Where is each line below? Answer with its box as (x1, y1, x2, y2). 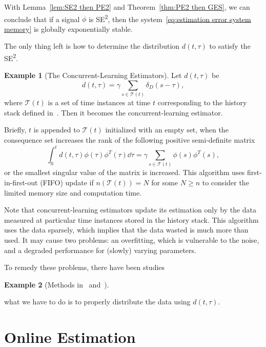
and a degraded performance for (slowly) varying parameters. (4, 244, 196, 255)
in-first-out (4, 177, 38, 187)
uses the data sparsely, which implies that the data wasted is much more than (4, 224, 249, 235)
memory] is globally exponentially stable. (4, 23, 133, 34)
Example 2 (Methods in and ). (4, 279, 109, 290)
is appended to (33, 124, 80, 135)
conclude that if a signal (4, 13, 80, 24)
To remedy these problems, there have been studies (4, 262, 165, 273)
